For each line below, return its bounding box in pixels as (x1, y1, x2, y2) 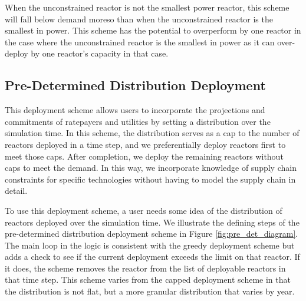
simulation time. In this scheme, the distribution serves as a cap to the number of (5, 127, 300, 139)
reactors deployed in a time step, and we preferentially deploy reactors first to (5, 138, 286, 150)
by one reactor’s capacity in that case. (31, 47, 169, 59)
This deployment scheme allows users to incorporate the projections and (5, 104, 265, 116)
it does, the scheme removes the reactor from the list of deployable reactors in (5, 262, 286, 274)
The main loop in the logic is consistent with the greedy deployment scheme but (5, 239, 295, 251)
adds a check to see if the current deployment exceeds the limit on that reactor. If (5, 250, 300, 263)
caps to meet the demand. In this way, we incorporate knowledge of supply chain (5, 161, 297, 174)
